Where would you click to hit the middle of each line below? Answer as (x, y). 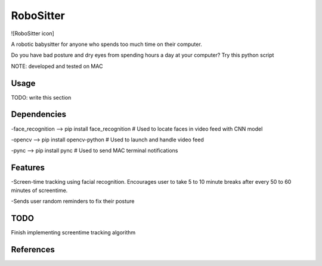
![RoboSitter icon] (33, 33)
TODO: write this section (41, 97)
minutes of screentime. (39, 190)
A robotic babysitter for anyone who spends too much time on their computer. (106, 44)
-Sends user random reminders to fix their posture (73, 201)
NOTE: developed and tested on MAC (57, 66)
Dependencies (39, 114)
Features (28, 168)
